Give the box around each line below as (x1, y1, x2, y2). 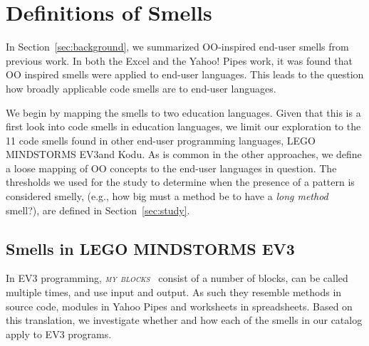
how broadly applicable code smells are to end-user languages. (6, 80, 276, 95)
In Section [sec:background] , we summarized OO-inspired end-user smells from (6, 39, 349, 54)
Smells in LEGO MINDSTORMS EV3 (6, 237, 295, 259)
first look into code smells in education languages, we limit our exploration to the (6, 119, 361, 134)
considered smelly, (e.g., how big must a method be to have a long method (6, 189, 328, 204)
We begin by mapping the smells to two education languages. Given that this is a (6, 105, 361, 120)
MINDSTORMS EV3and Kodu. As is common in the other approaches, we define (6, 147, 362, 162)
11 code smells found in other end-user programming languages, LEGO (6, 132, 316, 147)
